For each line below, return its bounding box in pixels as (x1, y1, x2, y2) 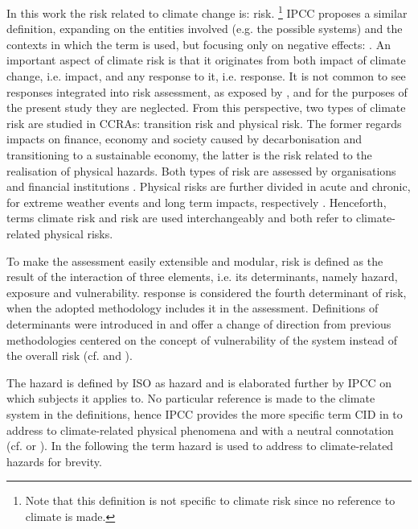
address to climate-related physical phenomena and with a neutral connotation (6, 421, 394, 438)
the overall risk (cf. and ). (6, 347, 133, 364)
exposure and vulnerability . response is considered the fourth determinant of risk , (6, 283, 407, 300)
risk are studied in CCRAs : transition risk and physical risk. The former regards (6, 114, 402, 131)
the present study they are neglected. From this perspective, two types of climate (6, 99, 406, 116)
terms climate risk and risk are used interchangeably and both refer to (6, 209, 353, 226)
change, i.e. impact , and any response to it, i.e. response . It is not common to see (6, 68, 406, 85)
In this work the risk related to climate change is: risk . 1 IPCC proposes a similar (6, 2, 408, 21)
